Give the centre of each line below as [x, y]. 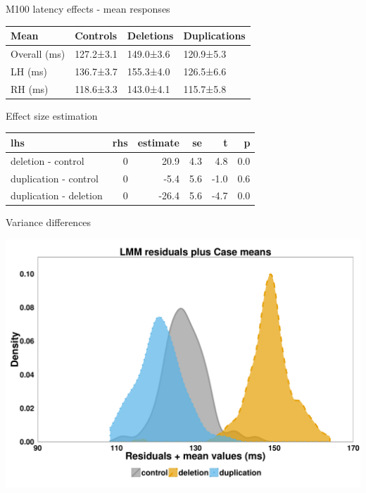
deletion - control [48, 160]
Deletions [150, 36]
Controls [96, 36]
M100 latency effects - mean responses [88, 8]
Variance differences [49, 222]
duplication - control [55, 178]
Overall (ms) [38, 53]
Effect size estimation [52, 115]
